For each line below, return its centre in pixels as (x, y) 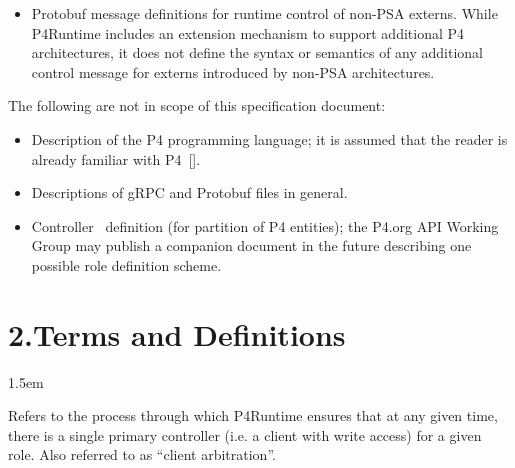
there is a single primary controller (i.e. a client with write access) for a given (245, 434)
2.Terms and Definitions (177, 333)
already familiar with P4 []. (116, 158)
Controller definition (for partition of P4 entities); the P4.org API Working (265, 225)
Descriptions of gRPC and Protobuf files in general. (189, 192)
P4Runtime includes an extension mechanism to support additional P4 (248, 32)
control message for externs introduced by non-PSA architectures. (233, 71)
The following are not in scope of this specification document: (197, 105)
